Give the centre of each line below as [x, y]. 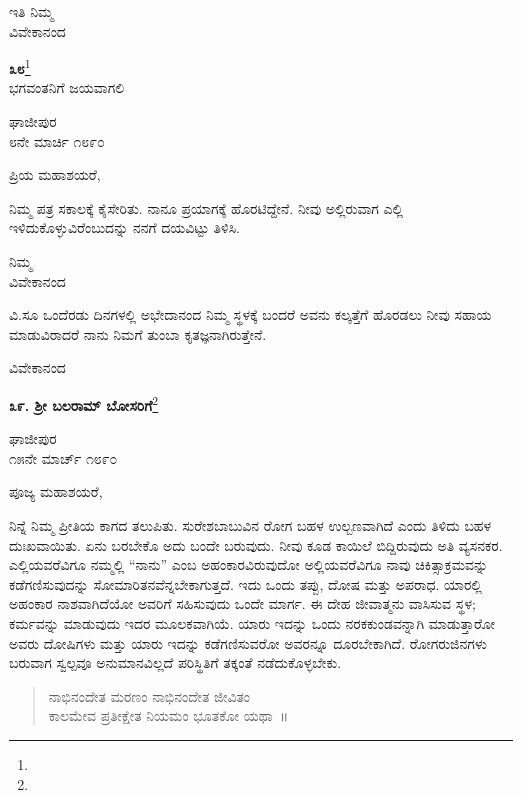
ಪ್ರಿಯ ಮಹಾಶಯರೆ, [55, 174]
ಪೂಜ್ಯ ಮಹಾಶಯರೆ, [56, 491]
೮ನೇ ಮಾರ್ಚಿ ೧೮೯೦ [57, 140]
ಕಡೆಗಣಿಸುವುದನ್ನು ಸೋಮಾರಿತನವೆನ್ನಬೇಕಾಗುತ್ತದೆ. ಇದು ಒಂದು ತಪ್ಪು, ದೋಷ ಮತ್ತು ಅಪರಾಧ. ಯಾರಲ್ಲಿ [245, 583]
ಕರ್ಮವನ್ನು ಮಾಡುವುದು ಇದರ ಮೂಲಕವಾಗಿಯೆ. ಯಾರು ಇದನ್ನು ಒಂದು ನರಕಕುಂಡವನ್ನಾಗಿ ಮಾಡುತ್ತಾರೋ [252, 622]
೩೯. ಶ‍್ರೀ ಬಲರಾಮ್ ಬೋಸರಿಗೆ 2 [84, 403]
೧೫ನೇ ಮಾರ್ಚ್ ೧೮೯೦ [63, 457]
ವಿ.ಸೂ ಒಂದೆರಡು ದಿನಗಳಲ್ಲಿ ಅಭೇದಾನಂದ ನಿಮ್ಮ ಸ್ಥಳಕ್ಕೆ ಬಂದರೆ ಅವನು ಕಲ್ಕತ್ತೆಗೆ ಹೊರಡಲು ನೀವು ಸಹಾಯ [250, 314]
